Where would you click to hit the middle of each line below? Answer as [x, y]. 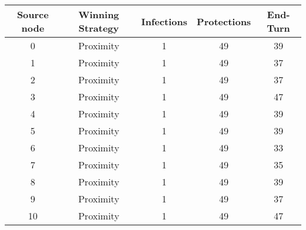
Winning [99, 14]
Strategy [99, 28]
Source [33, 14]
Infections [164, 21]
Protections [224, 21]
